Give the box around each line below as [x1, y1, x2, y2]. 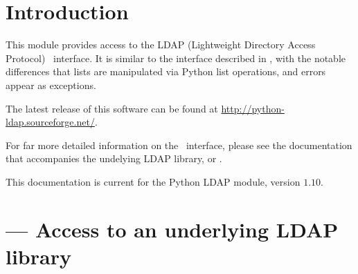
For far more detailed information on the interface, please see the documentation [6, 137, 352, 152]
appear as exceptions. [6, 77, 96, 92]
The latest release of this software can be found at [6, 101, 218, 115]
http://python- [221, 101, 285, 115]
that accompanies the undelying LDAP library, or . [6, 151, 222, 166]
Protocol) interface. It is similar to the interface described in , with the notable [6, 50, 346, 65]
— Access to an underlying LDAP [6, 215, 339, 243]
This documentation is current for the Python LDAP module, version [6, 174, 301, 188]
